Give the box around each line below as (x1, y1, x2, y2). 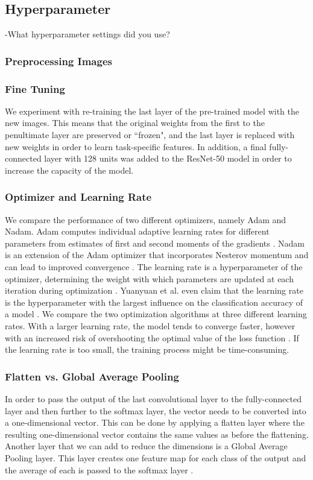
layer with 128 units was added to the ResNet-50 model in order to (44, 152, 292, 165)
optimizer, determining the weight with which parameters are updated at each (5, 272, 294, 285)
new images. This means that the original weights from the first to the (5, 116, 265, 129)
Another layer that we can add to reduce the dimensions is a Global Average (5, 440, 288, 452)
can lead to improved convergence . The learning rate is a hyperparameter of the (5, 261, 303, 273)
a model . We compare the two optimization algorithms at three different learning (5, 308, 307, 320)
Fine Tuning (5, 81, 65, 96)
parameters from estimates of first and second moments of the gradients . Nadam (5, 236, 305, 249)
